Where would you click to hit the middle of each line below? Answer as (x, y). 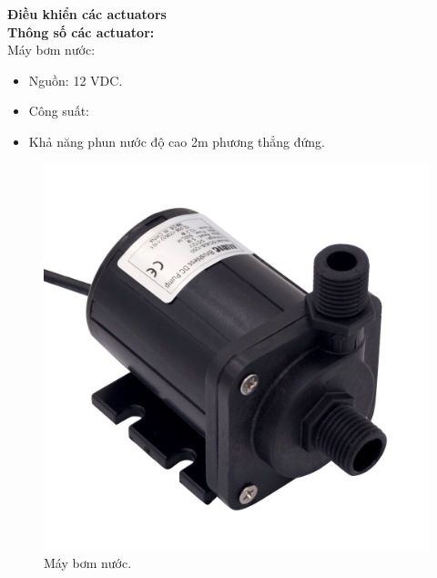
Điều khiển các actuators (87, 14)
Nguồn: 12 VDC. (76, 80)
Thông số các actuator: (81, 31)
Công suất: (59, 111)
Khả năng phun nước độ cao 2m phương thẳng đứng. (177, 141)
